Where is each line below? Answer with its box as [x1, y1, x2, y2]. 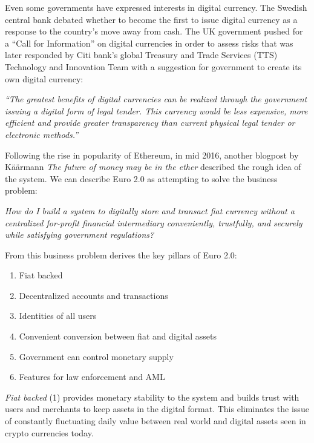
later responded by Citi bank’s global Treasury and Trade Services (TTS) [5, 48, 278, 61]
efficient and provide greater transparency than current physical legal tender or [5, 116, 295, 129]
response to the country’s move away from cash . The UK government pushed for [5, 25, 303, 38]
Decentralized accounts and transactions [19, 289, 168, 301]
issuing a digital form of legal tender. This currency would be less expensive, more [5, 104, 308, 117]
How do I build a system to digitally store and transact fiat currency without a [5, 204, 295, 217]
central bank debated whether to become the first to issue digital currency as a [5, 13, 298, 25]
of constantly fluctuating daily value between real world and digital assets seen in [5, 415, 306, 427]
